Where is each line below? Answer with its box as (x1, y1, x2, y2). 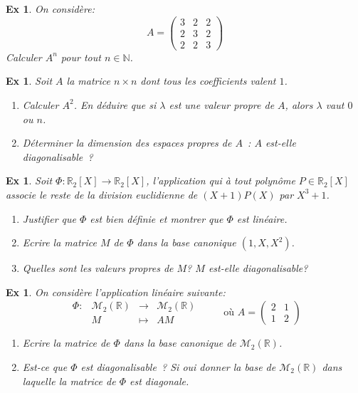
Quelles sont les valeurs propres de (22, 261, 174, 276)
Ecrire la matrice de (22, 335, 110, 350)
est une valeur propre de (169, 97, 275, 112)
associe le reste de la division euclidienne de (6, 187, 198, 201)
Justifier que (22, 211, 76, 226)
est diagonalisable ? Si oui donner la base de (80, 359, 276, 374)
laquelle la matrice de (22, 373, 116, 388)
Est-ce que (22, 359, 68, 374)
